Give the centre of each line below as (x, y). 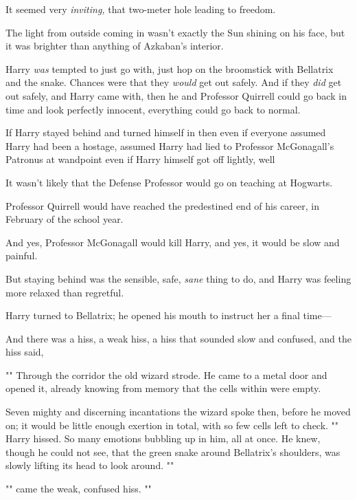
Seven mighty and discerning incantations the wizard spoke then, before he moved (178, 412)
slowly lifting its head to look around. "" (90, 465)
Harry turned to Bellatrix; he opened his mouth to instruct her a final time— (169, 315)
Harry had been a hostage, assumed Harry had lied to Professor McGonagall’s (170, 145)
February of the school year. (65, 219)
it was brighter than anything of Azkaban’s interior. (115, 46)
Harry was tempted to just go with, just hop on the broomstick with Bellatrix (170, 68)
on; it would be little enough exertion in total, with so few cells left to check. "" (172, 425)
